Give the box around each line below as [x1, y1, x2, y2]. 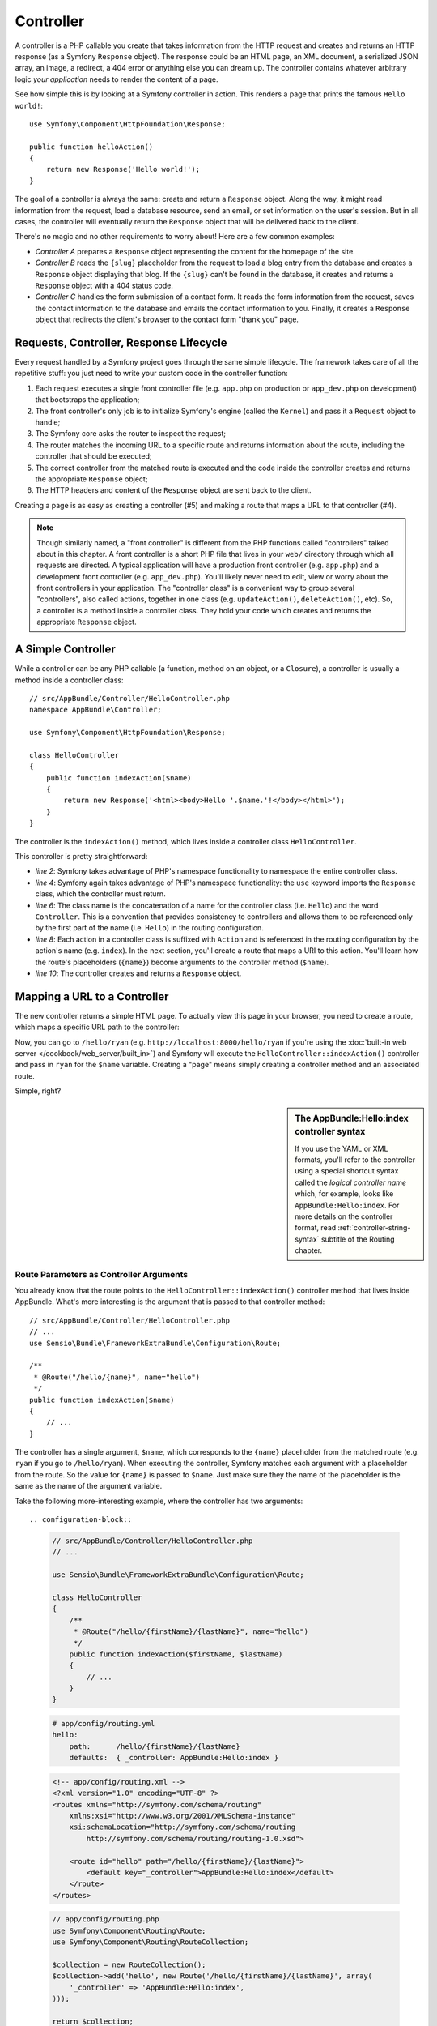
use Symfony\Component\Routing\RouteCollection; [52, 1938, 249, 1947]
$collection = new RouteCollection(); [52, 1960, 206, 1969]
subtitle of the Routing [320, 1234, 396, 1244]
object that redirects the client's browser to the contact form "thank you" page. [35, 314, 299, 324]
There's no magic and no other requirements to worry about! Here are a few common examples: [15, 232, 335, 241]
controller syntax [295, 1126, 366, 1138]
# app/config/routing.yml [52, 1719, 155, 1729]
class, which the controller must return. [35, 889, 166, 899]
